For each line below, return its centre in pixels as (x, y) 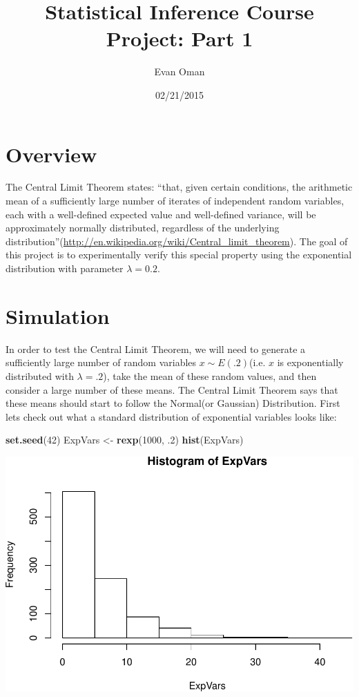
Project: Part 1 (179, 38)
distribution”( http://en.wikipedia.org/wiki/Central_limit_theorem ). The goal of (177, 241)
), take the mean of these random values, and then (210, 375)
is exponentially (310, 362)
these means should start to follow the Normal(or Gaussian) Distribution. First (173, 403)
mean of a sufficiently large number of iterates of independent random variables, (175, 201)
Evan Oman (179, 71)
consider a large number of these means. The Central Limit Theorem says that (172, 389)
